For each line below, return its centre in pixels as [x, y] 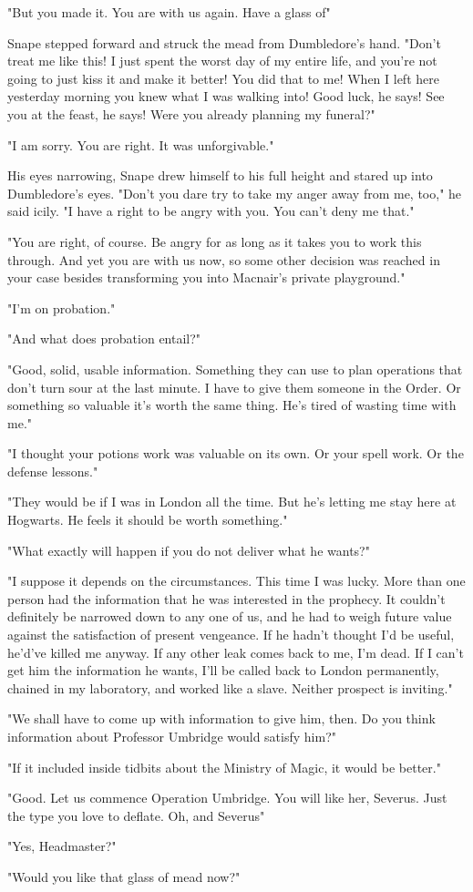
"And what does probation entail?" [104, 338]
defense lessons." [53, 471]
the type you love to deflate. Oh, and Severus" [136, 815]
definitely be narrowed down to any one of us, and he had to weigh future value [230, 616]
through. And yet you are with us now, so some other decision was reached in [224, 259]
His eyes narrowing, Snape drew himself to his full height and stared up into [220, 175]
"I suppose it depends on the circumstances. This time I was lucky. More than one [236, 581]
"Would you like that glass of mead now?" [124, 876]
